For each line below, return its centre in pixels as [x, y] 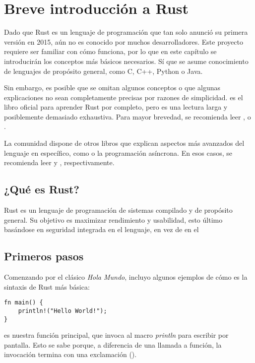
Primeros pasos [44, 256]
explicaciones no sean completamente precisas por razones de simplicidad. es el [124, 97]
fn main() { [24, 303]
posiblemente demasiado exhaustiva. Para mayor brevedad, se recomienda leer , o [127, 116]
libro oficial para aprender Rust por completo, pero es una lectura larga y [116, 107]
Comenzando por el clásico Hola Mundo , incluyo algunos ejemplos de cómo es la [126, 277]
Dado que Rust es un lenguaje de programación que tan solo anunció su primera [126, 32]
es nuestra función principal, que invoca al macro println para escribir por [116, 335]
